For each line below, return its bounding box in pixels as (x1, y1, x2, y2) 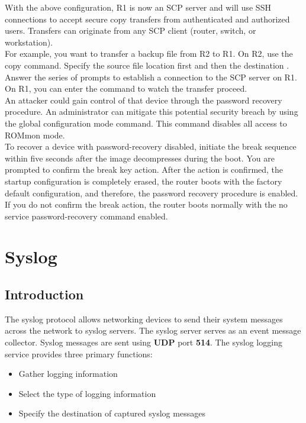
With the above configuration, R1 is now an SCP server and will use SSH (5, 1, 271, 13)
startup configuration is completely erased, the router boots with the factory (5, 175, 282, 187)
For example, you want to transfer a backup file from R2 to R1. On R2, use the (5, 47, 293, 60)
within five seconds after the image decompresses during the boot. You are (5, 151, 275, 164)
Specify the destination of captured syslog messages (18, 407, 205, 419)
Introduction (5, 285, 84, 303)
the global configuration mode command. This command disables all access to (5, 117, 287, 129)
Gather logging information (18, 367, 118, 380)
